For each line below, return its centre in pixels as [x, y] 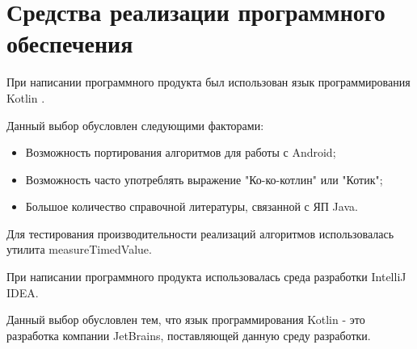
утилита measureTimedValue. [79, 249]
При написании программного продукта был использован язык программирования [208, 82]
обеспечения [70, 43]
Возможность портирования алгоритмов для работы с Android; [181, 152]
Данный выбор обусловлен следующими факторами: [135, 125]
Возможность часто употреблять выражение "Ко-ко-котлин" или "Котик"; [204, 179]
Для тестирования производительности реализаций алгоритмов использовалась [200, 233]
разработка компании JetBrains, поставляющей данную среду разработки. [189, 335]
